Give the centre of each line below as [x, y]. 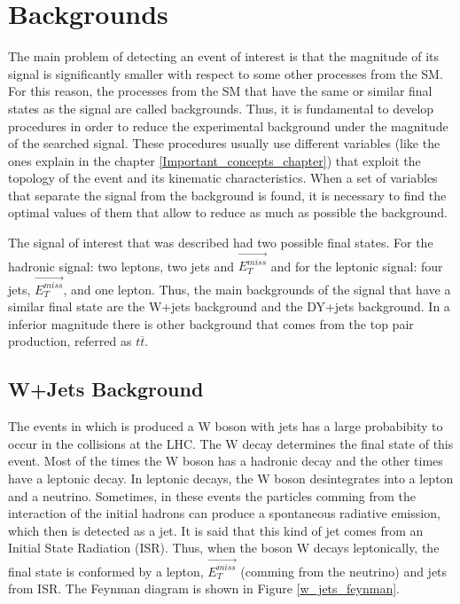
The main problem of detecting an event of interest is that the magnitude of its [224, 56]
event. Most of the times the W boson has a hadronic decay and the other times [226, 461]
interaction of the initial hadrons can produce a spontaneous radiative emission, [224, 513]
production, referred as [70, 341]
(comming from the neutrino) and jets [344, 571]
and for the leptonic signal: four [357, 266]
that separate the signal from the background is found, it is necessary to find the [227, 195]
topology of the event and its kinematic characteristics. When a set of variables [223, 178]
